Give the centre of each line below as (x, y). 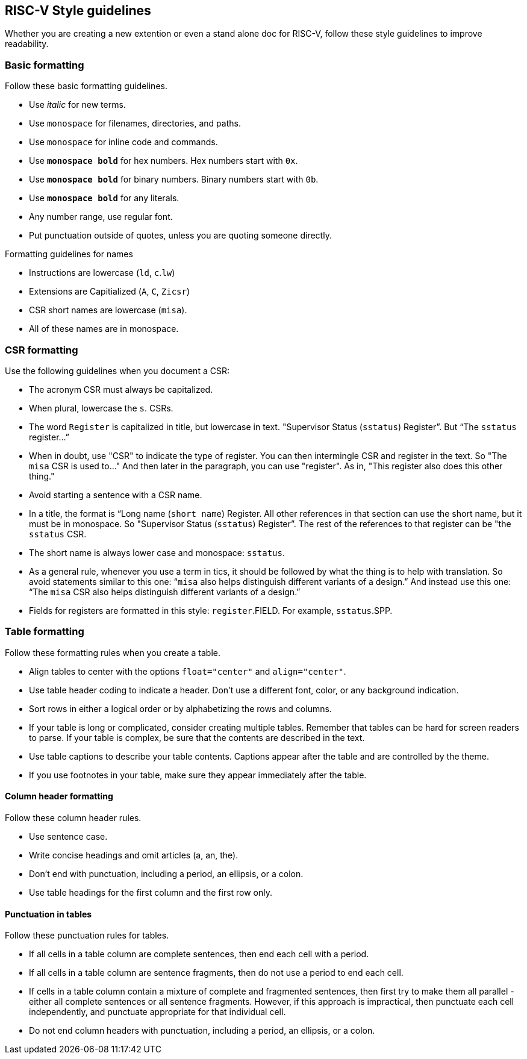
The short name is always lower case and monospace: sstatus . (157, 552)
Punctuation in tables (48, 914)
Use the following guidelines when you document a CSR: (117, 370)
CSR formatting (42, 350)
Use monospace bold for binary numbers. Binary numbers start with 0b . (174, 180)
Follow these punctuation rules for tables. (87, 936)
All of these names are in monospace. (104, 329)
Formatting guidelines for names (69, 254)
